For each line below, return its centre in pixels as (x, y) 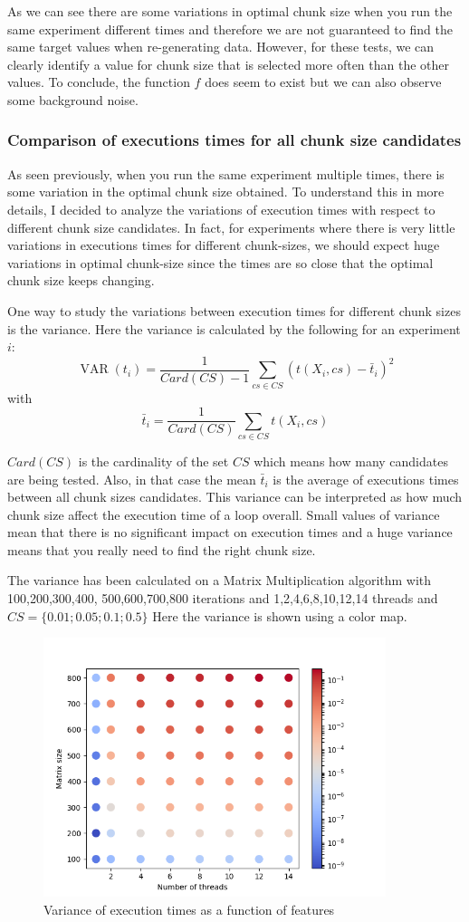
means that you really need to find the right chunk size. (162, 549)
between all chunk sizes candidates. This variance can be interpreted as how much (235, 497)
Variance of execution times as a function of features (189, 909)
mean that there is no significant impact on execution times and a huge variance (230, 532)
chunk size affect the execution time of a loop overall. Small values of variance (224, 514)
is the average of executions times (366, 479)
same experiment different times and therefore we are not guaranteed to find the (230, 29)
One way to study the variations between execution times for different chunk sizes (234, 310)
